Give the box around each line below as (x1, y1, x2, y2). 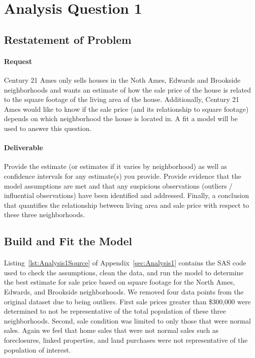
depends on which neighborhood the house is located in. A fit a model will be (4, 113, 238, 124)
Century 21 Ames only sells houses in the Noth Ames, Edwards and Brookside (4, 74, 241, 85)
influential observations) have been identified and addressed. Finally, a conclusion (4, 190, 249, 200)
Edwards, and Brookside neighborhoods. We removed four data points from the (4, 287, 244, 297)
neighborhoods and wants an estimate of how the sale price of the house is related (4, 84, 251, 95)
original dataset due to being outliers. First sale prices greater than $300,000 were (4, 296, 251, 306)
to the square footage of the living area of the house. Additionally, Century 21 (4, 94, 239, 104)
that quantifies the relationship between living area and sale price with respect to (4, 199, 249, 210)
